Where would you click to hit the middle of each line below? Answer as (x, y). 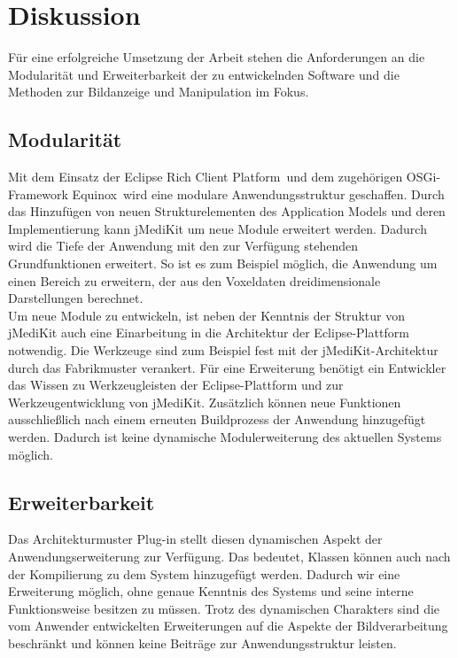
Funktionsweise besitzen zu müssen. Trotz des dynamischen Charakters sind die (224, 608)
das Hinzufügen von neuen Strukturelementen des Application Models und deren (227, 211)
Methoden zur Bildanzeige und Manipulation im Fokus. (159, 92)
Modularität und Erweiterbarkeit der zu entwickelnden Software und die (204, 74)
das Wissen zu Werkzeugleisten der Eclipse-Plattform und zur (176, 385)
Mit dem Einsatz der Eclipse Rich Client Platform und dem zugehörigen (206, 177)
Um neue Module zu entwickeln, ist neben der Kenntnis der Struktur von (206, 315)
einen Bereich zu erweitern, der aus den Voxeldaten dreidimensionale (194, 280)
